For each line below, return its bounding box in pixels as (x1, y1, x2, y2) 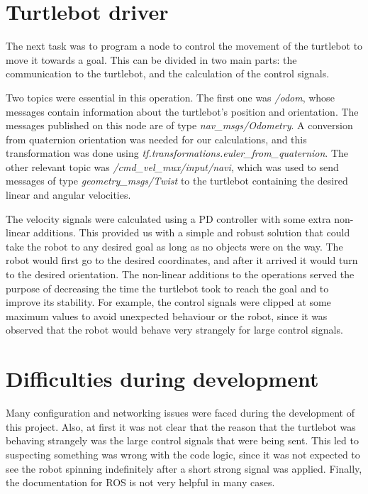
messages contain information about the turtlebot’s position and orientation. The (6, 104, 359, 119)
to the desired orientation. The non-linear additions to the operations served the (6, 267, 355, 282)
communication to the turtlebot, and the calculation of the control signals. (6, 66, 330, 81)
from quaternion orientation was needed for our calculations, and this (6, 131, 307, 146)
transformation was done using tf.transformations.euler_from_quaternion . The (6, 146, 348, 160)
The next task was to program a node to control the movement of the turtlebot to (6, 38, 363, 53)
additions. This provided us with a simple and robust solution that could (33, 225, 350, 240)
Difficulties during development (6, 364, 319, 393)
